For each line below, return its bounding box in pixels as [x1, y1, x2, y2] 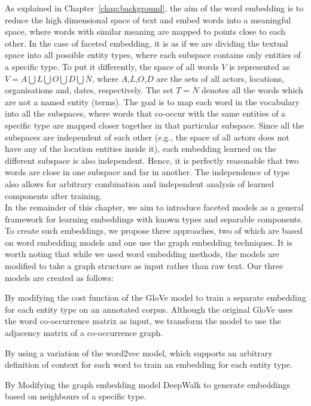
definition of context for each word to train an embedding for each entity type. [5, 358, 292, 371]
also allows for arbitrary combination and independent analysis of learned [5, 177, 275, 190]
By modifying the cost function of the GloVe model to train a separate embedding [5, 291, 306, 304]
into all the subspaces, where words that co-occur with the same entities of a [5, 107, 286, 120]
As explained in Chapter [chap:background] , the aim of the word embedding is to [5, 2, 304, 14]
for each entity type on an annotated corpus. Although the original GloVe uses [5, 303, 293, 315]
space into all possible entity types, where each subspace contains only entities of [5, 48, 301, 61]
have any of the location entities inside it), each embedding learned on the [5, 142, 277, 155]
